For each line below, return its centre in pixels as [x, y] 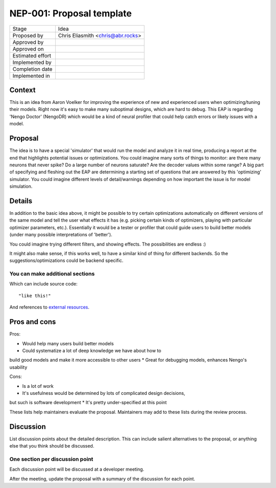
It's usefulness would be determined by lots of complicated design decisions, [104, 393]
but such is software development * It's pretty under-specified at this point [88, 403]
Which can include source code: [43, 284]
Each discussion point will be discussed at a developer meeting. [77, 469]
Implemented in [31, 76]
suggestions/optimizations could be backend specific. [66, 260]
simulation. [21, 186]
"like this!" [35, 296]
